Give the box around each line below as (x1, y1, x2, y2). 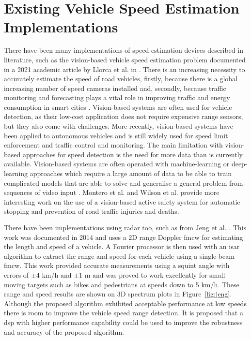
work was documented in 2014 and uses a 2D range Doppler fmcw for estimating (4, 232, 243, 242)
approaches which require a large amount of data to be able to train (30, 168, 232, 178)
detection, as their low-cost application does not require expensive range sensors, (4, 111, 243, 121)
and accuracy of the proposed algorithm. (4, 326, 124, 337)
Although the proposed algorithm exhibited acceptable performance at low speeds (4, 298, 247, 308)
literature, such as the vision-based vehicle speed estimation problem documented (4, 54, 246, 64)
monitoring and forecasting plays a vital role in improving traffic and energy (4, 92, 230, 103)
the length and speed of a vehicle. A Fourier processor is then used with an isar (4, 241, 240, 251)
